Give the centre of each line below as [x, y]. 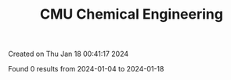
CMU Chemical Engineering [132, 14]
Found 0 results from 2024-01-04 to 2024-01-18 [86, 69]
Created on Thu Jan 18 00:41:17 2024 [69, 54]
